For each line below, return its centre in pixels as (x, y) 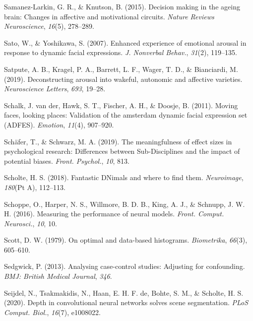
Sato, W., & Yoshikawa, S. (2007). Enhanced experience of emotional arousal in (125, 42)
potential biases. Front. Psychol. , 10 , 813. (67, 160)
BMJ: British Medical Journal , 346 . (58, 276)
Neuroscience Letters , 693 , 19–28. (55, 89)
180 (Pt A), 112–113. (35, 187)
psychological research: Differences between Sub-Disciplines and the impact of (122, 151)
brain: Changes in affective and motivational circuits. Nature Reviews (109, 16)
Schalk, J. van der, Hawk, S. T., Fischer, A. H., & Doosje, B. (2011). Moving (121, 105)
